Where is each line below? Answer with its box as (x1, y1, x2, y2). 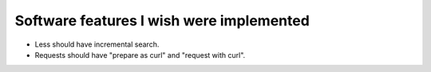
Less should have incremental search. (34, 40, 160, 49)
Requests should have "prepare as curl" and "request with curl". (34, 50, 246, 59)
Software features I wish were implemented (14, 12, 310, 29)
